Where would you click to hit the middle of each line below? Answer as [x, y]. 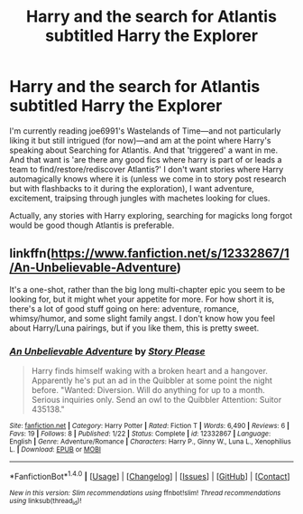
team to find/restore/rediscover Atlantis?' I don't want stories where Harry [147, 169]
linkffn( [30, 253]
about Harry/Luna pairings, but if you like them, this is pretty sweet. [134, 328]
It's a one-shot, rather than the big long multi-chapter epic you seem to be [147, 289]
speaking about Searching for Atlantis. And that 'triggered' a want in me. [143, 150]
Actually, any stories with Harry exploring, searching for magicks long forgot [151, 215]
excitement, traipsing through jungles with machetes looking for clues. [140, 198]
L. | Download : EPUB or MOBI [55, 450]
